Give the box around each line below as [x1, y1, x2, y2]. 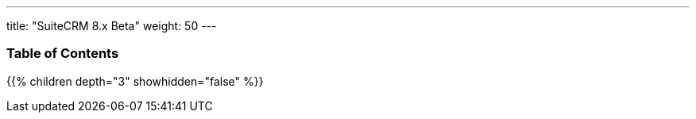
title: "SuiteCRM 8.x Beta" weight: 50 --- [6, 19, 217, 33]
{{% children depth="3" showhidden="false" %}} [6, 74, 264, 88]
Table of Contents [6, 45, 119, 62]
